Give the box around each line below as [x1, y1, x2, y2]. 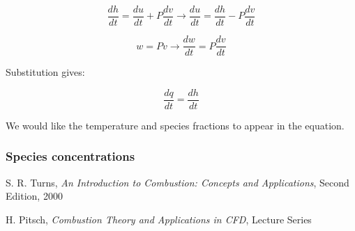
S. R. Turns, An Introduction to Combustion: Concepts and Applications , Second [6, 175, 349, 189]
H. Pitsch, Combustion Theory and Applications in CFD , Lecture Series [6, 212, 312, 226]
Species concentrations [6, 148, 135, 165]
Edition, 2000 [6, 189, 63, 203]
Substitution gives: [6, 65, 85, 79]
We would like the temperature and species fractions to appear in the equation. [6, 118, 345, 132]
